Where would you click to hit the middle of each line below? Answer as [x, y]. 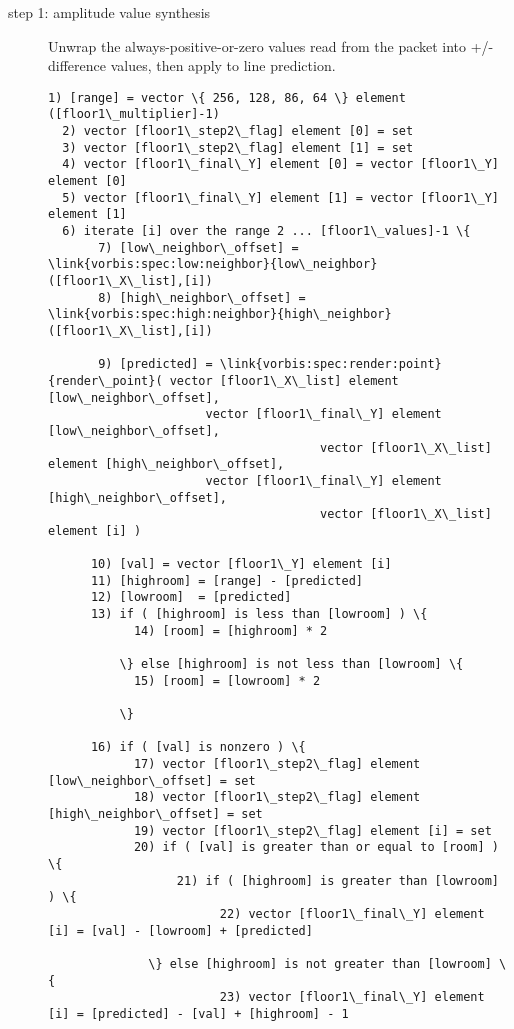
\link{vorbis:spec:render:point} [330, 364]
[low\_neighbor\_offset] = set [152, 780]
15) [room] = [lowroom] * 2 [227, 680]
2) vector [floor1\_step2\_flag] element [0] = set [238, 131]
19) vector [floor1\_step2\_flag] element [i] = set [312, 830]
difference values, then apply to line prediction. [192, 65]
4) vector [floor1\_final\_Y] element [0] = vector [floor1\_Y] [281, 164]
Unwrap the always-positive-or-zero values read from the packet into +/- [271, 45]
